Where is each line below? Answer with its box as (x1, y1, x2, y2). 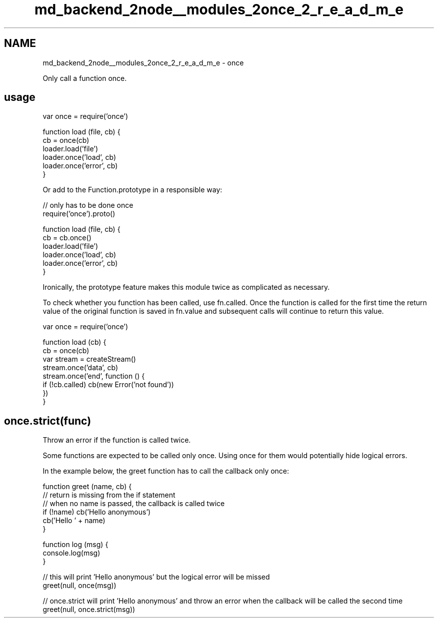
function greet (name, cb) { (42, 482, 132, 491)
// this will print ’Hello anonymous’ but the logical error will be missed (42, 573, 270, 582)
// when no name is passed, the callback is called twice (42, 499, 225, 508)
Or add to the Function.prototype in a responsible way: (42, 185, 222, 194)
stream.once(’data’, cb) (42, 363, 118, 372)
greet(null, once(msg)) (42, 581, 116, 590)
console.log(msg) (42, 549, 100, 558)
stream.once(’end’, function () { (42, 372, 145, 381)
